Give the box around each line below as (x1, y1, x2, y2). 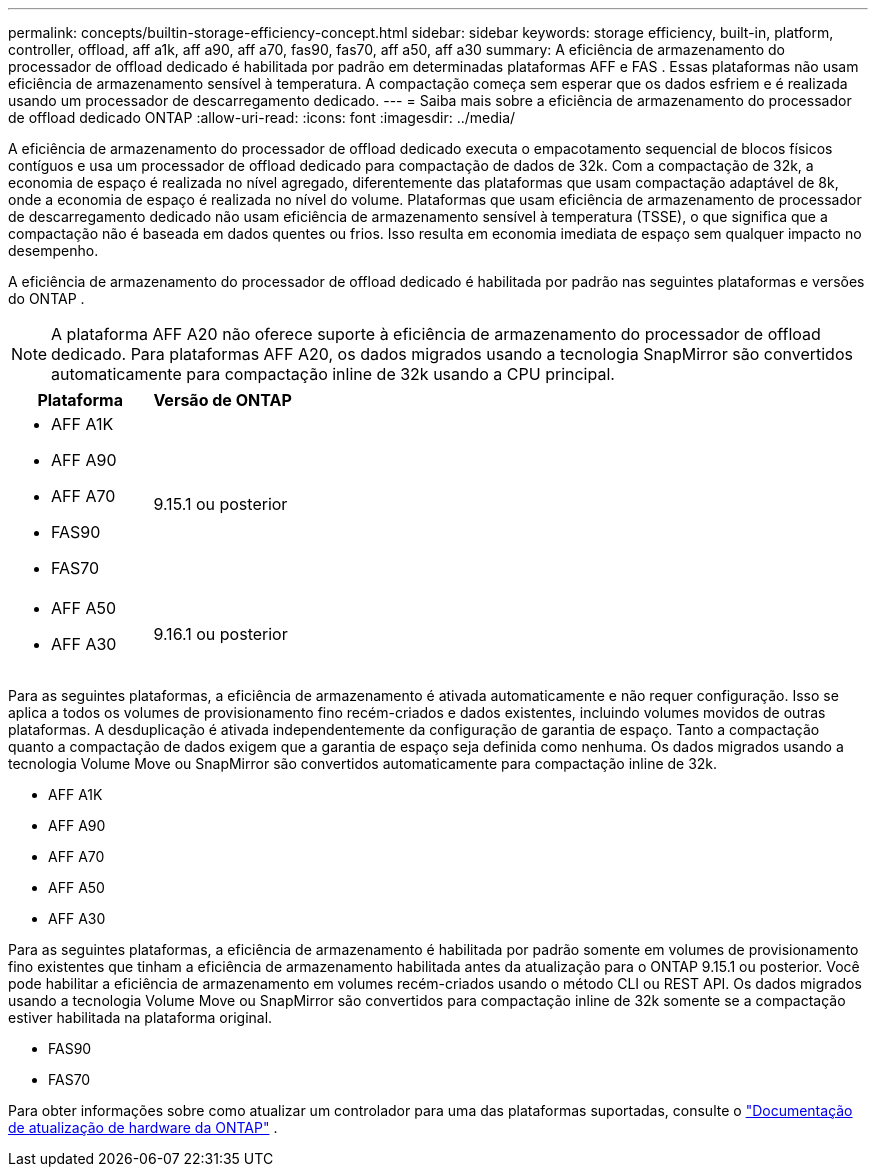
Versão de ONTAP (153, 390, 292, 410)
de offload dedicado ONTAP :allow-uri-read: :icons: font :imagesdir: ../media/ (8, 109, 516, 126)
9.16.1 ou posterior (153, 624, 288, 644)
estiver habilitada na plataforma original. (8, 1009, 273, 1026)
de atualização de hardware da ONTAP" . (8, 1119, 278, 1136)
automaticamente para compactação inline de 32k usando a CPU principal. (51, 364, 615, 384)
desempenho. (8, 242, 99, 259)
